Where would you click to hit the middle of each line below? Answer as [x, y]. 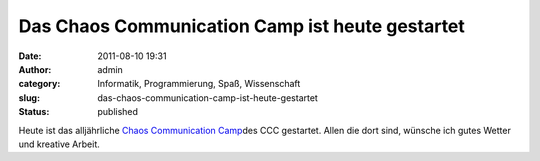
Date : [30, 56]
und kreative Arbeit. [59, 144]
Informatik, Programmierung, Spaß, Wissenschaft [199, 84]
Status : [34, 112]
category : [39, 84]
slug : [29, 97]
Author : [35, 69]
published [118, 112]
